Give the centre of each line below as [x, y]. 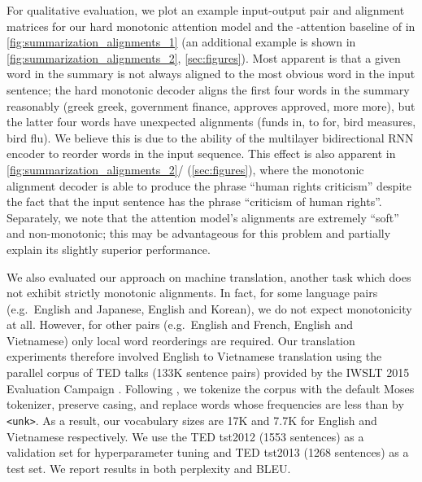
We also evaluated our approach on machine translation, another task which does [209, 276]
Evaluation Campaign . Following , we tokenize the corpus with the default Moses [211, 388]
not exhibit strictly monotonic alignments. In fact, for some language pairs [192, 293]
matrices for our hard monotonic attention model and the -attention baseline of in [211, 26]
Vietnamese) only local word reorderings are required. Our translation [181, 340]
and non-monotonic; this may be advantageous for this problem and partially [199, 233]
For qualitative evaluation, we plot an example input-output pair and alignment [206, 10]
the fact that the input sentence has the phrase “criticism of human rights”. [194, 202]
